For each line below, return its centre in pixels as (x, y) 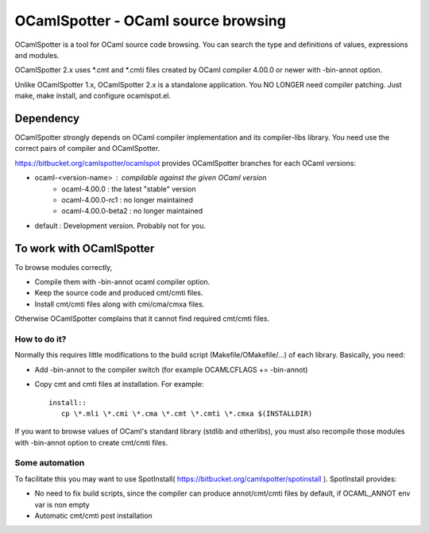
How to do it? (41, 339)
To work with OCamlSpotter (85, 248)
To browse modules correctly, (64, 267)
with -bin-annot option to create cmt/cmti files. (91, 442)
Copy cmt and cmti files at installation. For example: (119, 384)
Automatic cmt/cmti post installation (93, 516)
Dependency (47, 118)
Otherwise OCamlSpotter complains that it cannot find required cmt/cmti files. (142, 319)
